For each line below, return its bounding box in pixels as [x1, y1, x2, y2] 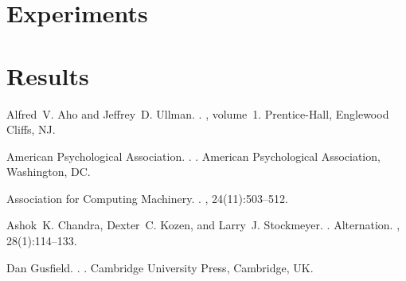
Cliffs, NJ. [6, 121, 56, 138]
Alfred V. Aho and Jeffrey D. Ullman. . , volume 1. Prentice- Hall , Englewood [6, 105, 389, 122]
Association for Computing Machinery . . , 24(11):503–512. [6, 189, 288, 206]
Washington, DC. [6, 163, 91, 180]
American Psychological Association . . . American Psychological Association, [6, 147, 381, 164]
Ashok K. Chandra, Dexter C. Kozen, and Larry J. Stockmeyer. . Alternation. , [6, 217, 400, 233]
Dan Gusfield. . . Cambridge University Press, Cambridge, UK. [6, 259, 314, 275]
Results [6, 59, 89, 92]
